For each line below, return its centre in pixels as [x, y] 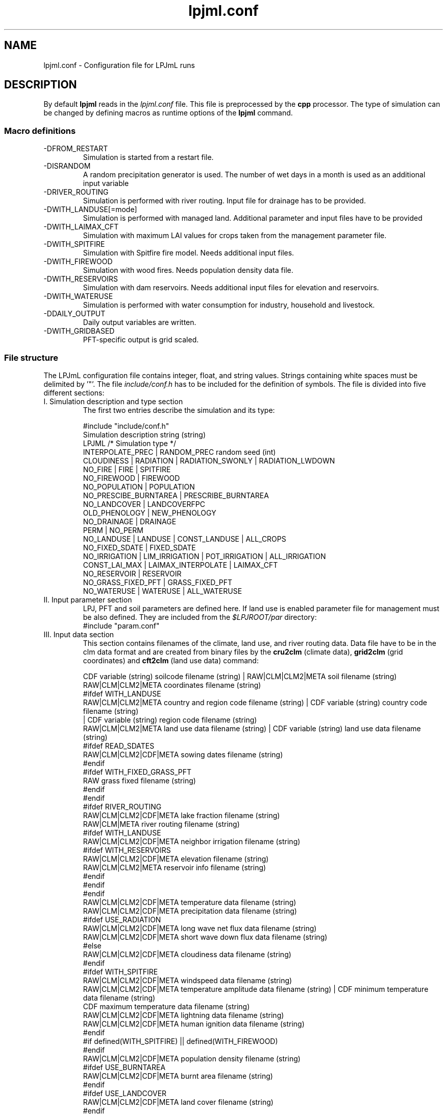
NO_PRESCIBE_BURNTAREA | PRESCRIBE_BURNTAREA [176, 495]
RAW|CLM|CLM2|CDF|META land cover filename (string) [178, 1102]
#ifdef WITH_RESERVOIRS [127, 850]
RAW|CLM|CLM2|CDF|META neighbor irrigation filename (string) [192, 841]
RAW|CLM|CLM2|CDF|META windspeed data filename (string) [188, 980]
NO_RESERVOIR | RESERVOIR [132, 573]
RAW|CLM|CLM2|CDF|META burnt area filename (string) [178, 1076]
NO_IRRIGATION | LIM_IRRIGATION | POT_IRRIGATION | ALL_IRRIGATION [204, 556]
